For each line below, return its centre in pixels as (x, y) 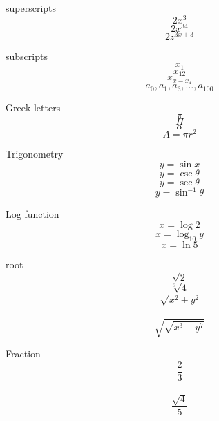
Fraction (23, 354)
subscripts (27, 56)
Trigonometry (35, 154)
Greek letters (33, 107)
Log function (32, 214)
